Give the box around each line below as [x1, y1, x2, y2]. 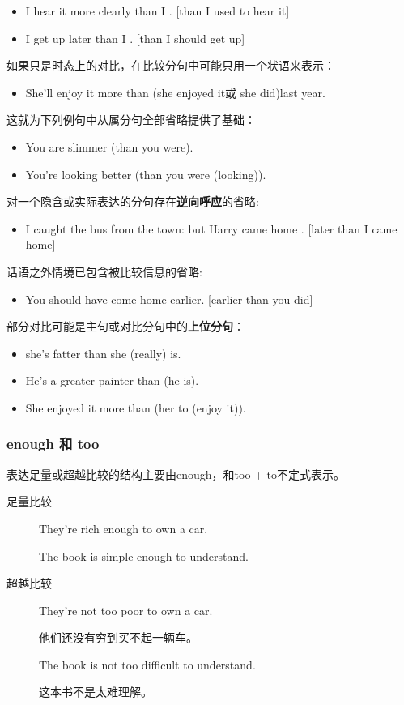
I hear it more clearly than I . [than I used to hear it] [25, 2, 290, 19]
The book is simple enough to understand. [39, 547, 249, 564]
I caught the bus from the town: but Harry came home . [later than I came [25, 220, 398, 237]
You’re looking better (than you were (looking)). [25, 165, 266, 182]
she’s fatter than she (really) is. [25, 344, 181, 361]
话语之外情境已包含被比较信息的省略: [6, 263, 202, 280]
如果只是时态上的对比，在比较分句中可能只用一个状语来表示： [6, 57, 335, 74]
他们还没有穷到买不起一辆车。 [39, 629, 198, 646]
